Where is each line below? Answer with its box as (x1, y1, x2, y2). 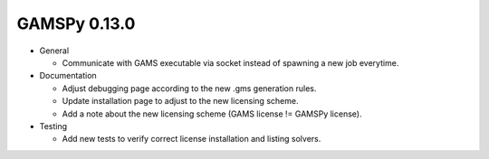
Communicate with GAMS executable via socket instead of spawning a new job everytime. (62, 57, 399, 68)
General (39, 45, 70, 56)
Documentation (39, 70, 97, 81)
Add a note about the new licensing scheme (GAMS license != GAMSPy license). (62, 108, 362, 119)
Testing (39, 120, 68, 131)
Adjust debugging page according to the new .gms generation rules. (62, 82, 317, 94)
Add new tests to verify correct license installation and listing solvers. (62, 134, 321, 145)
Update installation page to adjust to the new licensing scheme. (62, 96, 299, 107)
